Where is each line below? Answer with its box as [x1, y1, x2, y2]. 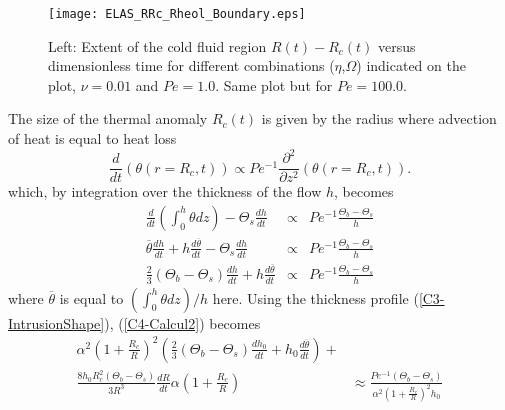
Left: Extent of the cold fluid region [48, 35, 267, 56]
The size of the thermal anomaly [8, 108, 208, 129]
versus [378, 35, 416, 56]
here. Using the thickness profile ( [212, 287, 419, 308]
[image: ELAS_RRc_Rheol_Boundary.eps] [48, 7, 306, 21]
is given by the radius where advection [261, 108, 497, 129]
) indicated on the [356, 55, 466, 76]
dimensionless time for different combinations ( [48, 55, 335, 76]
